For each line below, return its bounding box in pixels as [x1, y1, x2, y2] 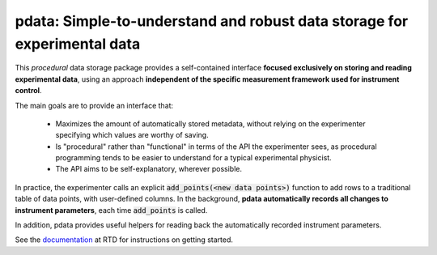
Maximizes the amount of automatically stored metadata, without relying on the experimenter [55, 118, 366, 129]
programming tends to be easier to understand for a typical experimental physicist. [55, 153, 332, 163]
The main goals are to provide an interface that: [15, 100, 174, 110]
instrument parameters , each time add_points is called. [15, 205, 208, 215]
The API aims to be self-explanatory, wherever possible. [55, 164, 243, 174]
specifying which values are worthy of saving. [55, 130, 210, 140]
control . [15, 86, 42, 96]
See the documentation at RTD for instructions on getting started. [15, 235, 234, 244]
